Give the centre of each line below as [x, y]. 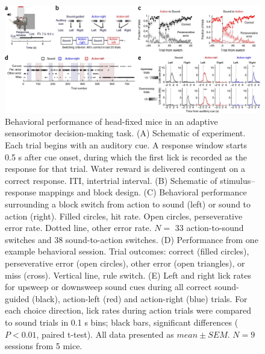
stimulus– [238, 180]
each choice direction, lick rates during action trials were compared [128, 310]
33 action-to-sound [209, 228]
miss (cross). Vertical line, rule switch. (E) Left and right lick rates [128, 275]
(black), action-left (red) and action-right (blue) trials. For [140, 298]
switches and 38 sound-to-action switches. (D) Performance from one [132, 239]
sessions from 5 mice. [44, 346]
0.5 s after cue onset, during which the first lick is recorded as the [126, 156]
